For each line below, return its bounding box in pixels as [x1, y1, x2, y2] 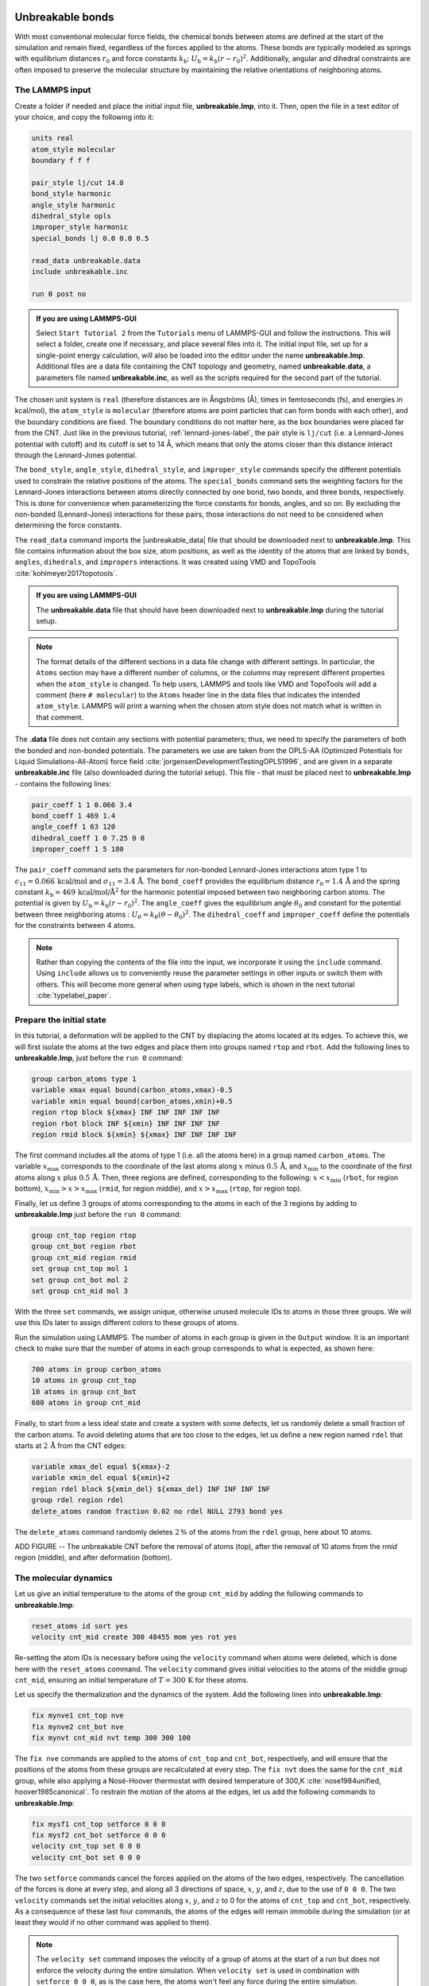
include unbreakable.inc [31, 267, 129, 276]
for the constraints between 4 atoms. [14, 921, 137, 930]
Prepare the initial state [14, 1014, 106, 1025]
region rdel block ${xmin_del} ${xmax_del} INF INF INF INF [31, 1484, 271, 1493]
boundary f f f [31, 156, 91, 164]
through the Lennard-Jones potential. [14, 450, 137, 460]
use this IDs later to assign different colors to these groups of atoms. [14, 1318, 239, 1327]
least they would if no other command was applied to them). [14, 1918, 212, 1927]
